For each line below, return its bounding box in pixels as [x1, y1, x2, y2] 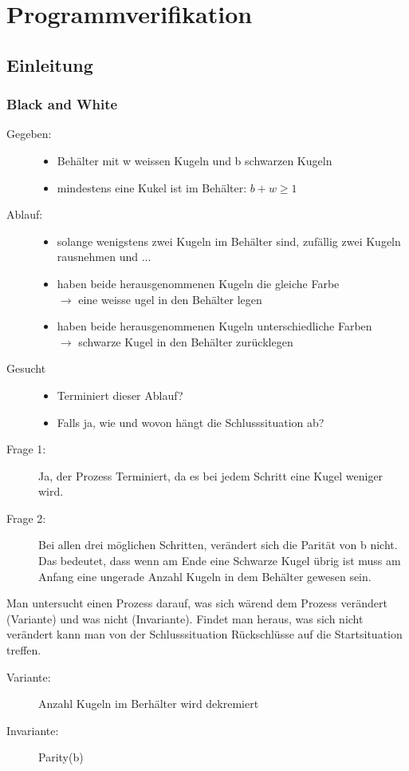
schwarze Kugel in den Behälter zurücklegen [78, 333, 293, 350]
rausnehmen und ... [57, 248, 151, 265]
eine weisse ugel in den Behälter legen [78, 291, 262, 307]
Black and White [6, 94, 118, 114]
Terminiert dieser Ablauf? [57, 386, 183, 403]
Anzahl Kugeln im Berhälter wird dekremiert [38, 695, 259, 712]
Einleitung [6, 52, 93, 77]
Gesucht [6, 360, 46, 377]
